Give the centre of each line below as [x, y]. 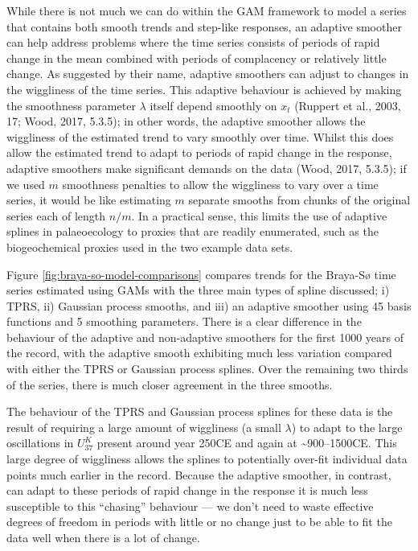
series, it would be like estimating [89, 200]
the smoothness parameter [71, 105]
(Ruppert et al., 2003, [348, 105]
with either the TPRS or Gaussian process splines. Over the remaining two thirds [207, 369]
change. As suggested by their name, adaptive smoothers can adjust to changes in [208, 74]
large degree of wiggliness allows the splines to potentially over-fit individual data [207, 459]
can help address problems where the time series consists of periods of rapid [193, 42]
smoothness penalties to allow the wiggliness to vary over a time [220, 184]
